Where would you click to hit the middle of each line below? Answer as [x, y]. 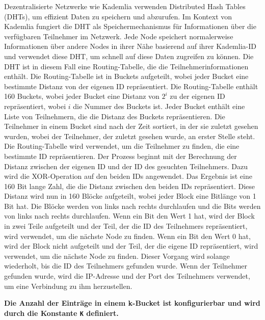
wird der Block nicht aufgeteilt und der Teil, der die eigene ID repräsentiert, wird [131, 246]
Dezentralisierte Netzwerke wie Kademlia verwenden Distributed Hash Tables [125, 6]
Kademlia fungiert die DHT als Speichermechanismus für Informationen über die [130, 26]
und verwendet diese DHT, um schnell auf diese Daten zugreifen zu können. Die [129, 56]
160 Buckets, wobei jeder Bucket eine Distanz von [82, 96]
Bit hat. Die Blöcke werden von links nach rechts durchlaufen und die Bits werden [132, 206]
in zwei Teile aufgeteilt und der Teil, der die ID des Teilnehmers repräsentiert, [126, 226]
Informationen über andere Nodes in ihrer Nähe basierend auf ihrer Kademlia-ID [130, 46]
